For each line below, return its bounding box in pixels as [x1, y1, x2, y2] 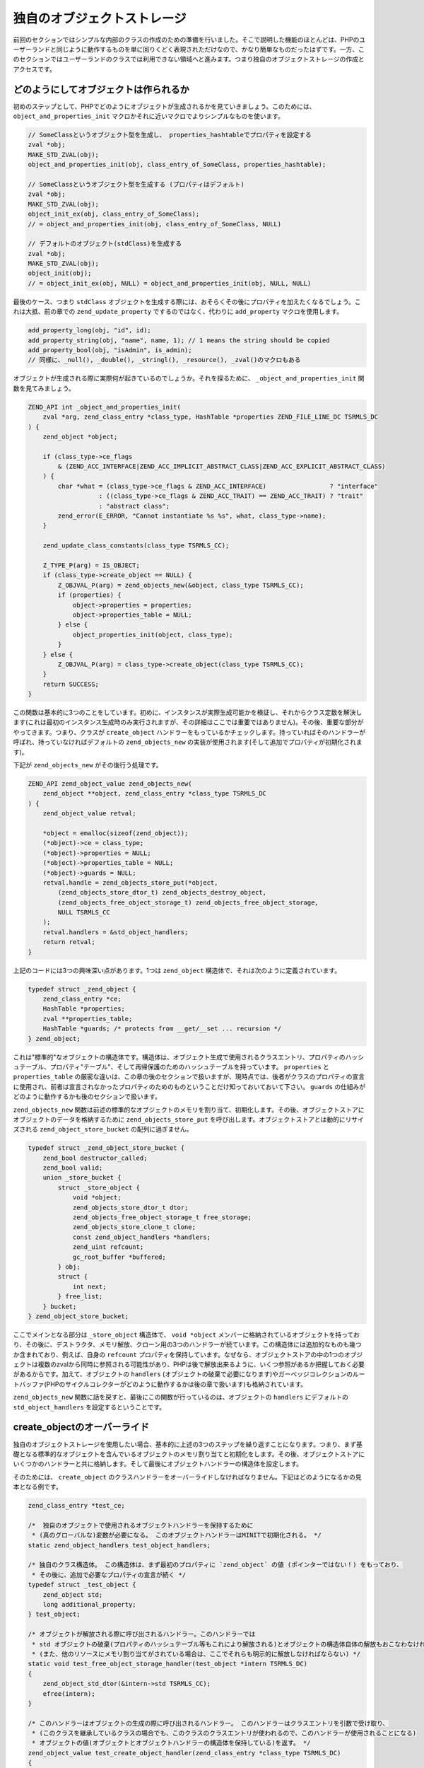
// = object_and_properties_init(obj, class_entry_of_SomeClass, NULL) [28, 220, 282, 228]
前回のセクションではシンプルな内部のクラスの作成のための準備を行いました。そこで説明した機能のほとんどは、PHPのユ [13, 35, 366, 44]
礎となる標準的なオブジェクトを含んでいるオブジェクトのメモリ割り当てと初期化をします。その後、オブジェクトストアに [13, 1450, 365, 1458]
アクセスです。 [13, 64, 56, 74]
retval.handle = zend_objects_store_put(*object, [42, 878, 218, 887]
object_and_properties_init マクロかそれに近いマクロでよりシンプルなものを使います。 [13, 112, 284, 120]
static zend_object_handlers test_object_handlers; [28, 1541, 211, 1549]
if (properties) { [57, 591, 122, 599]
